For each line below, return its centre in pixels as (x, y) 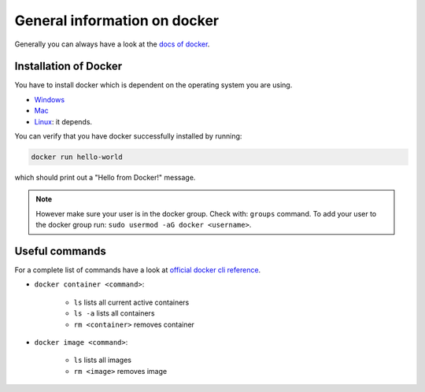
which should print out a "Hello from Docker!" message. (105, 177)
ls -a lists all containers (114, 313)
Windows (50, 99)
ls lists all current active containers (131, 302)
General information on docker (117, 20)
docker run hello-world (77, 157)
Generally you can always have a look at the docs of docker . (112, 44)
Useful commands (60, 251)
